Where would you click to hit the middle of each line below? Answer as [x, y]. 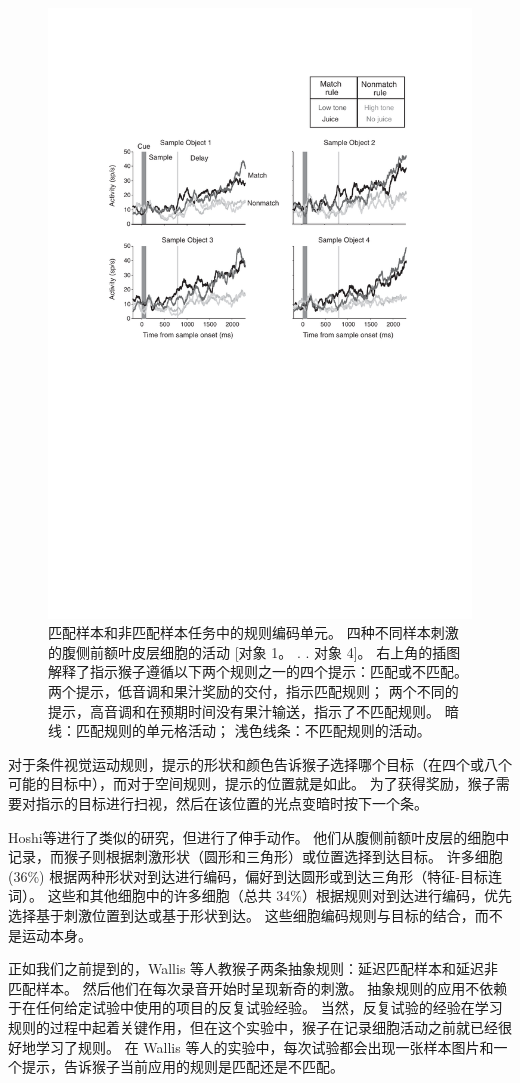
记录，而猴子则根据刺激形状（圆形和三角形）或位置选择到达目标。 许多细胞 [255, 856]
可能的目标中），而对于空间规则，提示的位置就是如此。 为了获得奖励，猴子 [252, 783]
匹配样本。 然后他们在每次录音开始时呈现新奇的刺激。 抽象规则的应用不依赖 [258, 987]
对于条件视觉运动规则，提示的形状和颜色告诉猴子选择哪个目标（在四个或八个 [260, 763]
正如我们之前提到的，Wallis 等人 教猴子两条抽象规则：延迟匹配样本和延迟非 [253, 968]
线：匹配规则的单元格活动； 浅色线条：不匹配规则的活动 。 [239, 730]
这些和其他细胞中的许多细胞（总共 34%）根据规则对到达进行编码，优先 [279, 895]
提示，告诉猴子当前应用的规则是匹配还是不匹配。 [182, 1066]
